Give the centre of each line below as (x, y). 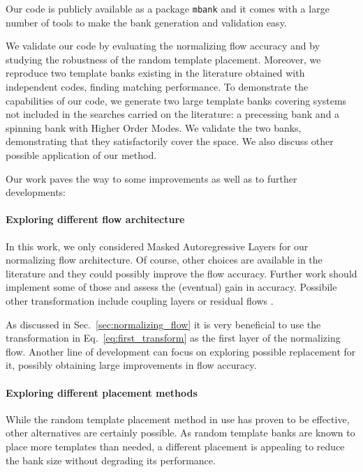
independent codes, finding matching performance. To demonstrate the (157, 87)
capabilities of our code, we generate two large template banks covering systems (176, 100)
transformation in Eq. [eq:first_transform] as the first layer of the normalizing (173, 338)
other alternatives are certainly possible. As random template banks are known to (180, 433)
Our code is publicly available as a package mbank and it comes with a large (168, 8)
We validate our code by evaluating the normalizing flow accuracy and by (163, 46)
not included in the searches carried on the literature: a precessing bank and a (173, 114)
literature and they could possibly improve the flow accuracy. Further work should (181, 273)
